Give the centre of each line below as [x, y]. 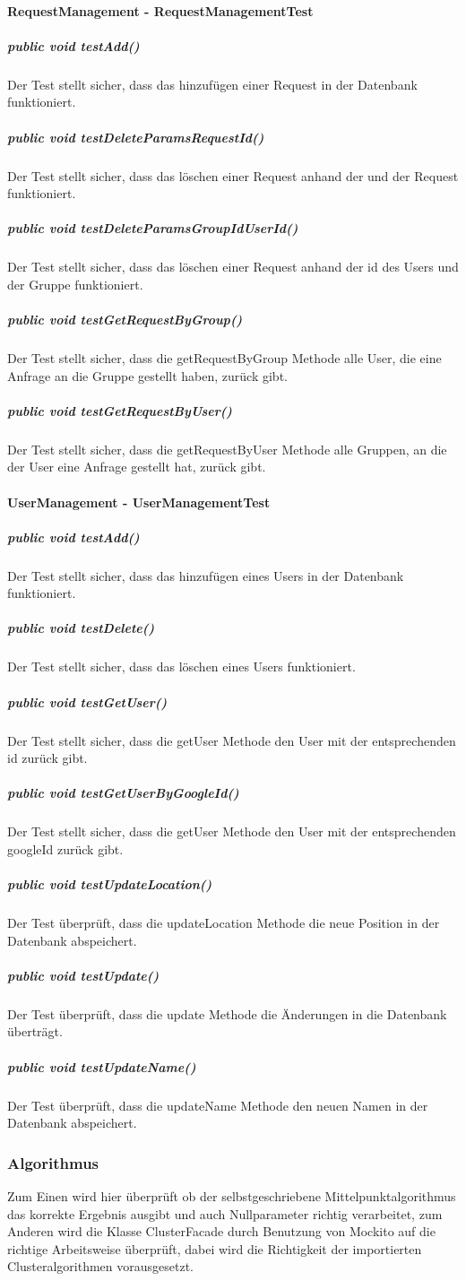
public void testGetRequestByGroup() [125, 320]
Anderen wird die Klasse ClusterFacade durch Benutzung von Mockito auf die [221, 1231]
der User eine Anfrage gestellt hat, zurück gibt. [137, 467]
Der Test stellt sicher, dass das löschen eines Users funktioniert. [181, 666]
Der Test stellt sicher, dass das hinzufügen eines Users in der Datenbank [206, 575]
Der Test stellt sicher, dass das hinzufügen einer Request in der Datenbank [212, 84]
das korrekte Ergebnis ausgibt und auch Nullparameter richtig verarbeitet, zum [225, 1213]
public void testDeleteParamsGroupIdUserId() [153, 228]
